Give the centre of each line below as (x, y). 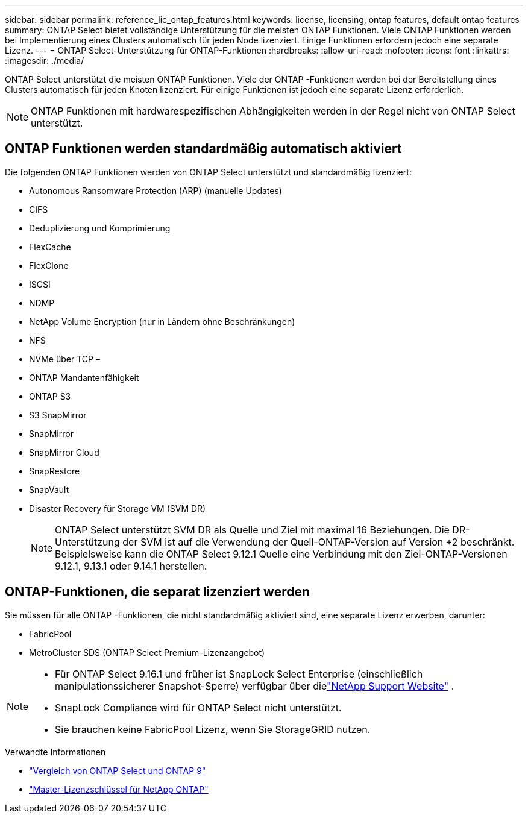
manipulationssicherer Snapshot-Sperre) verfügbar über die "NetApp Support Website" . (255, 686)
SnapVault (49, 489)
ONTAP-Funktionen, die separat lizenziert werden (158, 592)
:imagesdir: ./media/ (45, 61)
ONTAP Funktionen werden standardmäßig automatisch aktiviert (203, 149)
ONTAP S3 (50, 396)
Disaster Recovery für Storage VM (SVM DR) (118, 508)
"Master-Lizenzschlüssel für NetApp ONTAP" (119, 789)
